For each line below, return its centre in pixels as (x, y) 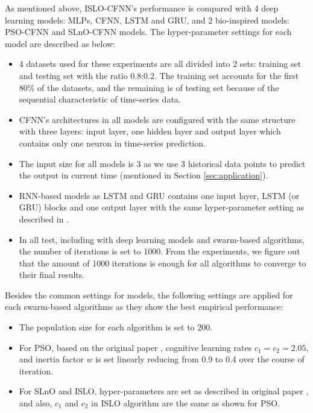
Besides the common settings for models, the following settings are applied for (149, 295)
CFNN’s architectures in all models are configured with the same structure (157, 119)
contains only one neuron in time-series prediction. (112, 143)
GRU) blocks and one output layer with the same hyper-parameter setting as (162, 207)
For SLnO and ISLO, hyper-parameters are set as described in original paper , (164, 391)
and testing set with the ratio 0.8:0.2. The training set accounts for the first (159, 75)
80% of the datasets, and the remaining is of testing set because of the (149, 87)
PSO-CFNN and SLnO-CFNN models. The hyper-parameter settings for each (148, 32)
